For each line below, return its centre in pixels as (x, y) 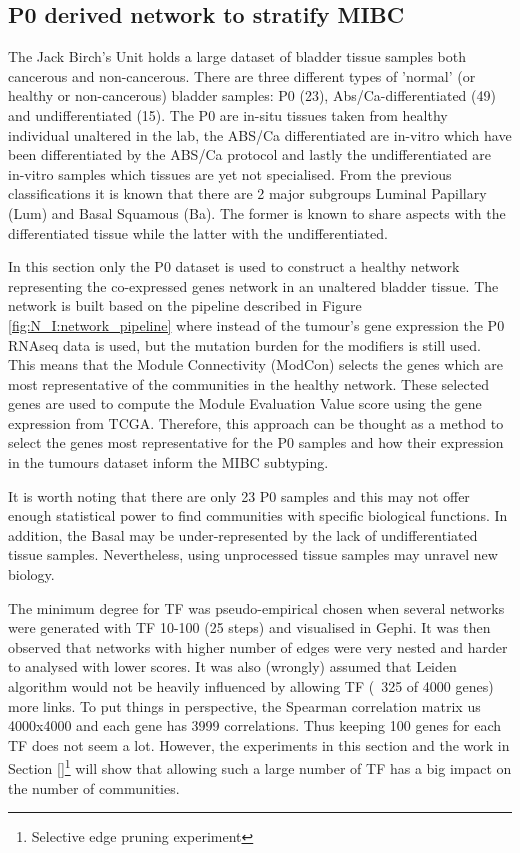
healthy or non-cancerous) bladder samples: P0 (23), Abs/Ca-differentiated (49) (252, 95)
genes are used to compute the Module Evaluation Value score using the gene (245, 403)
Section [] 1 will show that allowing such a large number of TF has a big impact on (260, 767)
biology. (31, 574)
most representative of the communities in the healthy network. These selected (249, 383)
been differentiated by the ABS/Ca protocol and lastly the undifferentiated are (250, 154)
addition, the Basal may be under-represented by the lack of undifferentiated (243, 534)
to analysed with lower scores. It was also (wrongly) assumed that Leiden (232, 666)
